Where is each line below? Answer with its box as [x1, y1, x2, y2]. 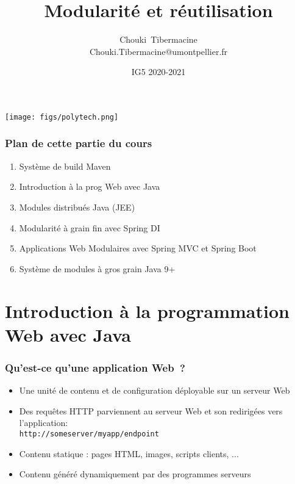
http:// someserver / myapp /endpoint [19, 429, 159, 438]
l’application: [19, 416, 68, 429]
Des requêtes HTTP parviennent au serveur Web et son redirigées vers [19, 404, 283, 417]
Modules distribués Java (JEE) [19, 200, 135, 213]
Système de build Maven [19, 159, 111, 172]
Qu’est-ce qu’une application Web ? [5, 359, 185, 375]
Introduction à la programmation [5, 298, 290, 323]
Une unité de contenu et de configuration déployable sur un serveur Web [19, 384, 290, 397]
